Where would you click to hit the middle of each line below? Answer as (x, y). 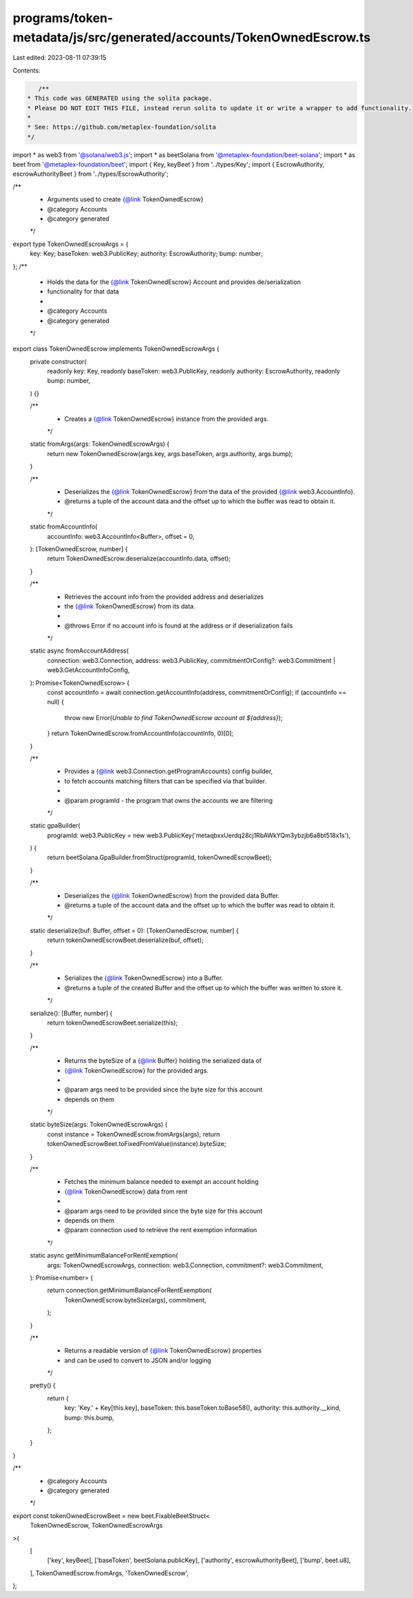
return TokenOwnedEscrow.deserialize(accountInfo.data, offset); (139, 559)
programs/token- (63, 18)
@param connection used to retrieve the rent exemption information (161, 1230)
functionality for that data (83, 291)
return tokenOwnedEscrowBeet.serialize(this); (113, 1023)
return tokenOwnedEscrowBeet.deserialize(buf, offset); (126, 940)
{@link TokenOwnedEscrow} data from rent (126, 1191)
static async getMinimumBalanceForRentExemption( (104, 1256)
